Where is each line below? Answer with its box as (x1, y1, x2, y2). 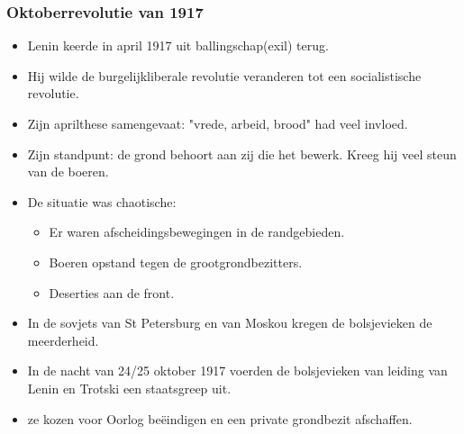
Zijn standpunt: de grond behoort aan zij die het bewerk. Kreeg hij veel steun (27, 144, 457, 163)
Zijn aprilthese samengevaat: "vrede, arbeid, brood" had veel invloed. (27, 114, 408, 132)
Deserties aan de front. (49, 283, 175, 302)
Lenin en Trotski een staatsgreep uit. (27, 378, 232, 397)
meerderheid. (27, 330, 99, 349)
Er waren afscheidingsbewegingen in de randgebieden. (49, 222, 345, 241)
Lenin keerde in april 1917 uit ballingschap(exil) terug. (27, 36, 329, 55)
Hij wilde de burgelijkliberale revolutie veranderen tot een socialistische (27, 66, 422, 85)
